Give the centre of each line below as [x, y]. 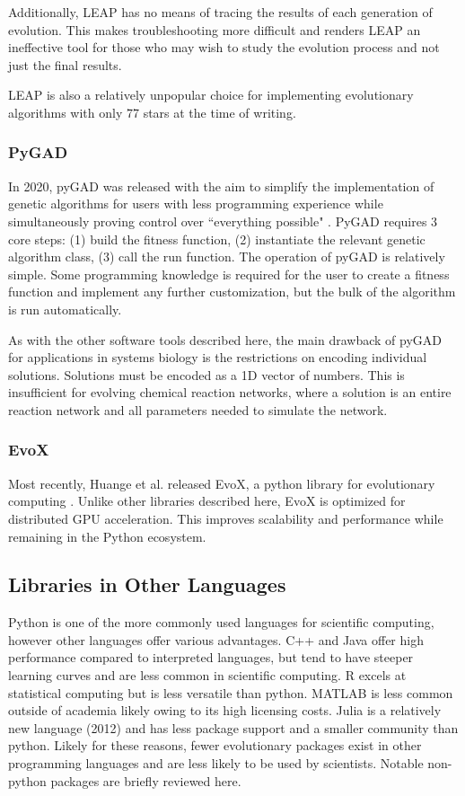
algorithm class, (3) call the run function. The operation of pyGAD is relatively [227, 256]
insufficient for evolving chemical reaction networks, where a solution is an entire [230, 392]
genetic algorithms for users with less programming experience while [196, 203]
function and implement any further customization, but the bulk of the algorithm [232, 292]
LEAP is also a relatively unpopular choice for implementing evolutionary [211, 95]
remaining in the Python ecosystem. [107, 536]
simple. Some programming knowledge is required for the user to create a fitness [229, 274]
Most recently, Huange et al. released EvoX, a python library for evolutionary [222, 483]
